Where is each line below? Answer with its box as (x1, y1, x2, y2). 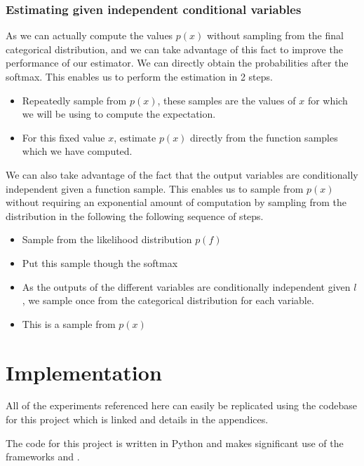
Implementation (6, 357, 162, 386)
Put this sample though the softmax (22, 255, 178, 270)
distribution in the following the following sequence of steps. (6, 208, 264, 223)
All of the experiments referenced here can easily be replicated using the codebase (6, 398, 357, 413)
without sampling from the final (206, 28, 344, 43)
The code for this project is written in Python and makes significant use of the (6, 435, 344, 450)
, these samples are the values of (157, 92, 296, 107)
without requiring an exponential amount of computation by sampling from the (6, 195, 346, 210)
